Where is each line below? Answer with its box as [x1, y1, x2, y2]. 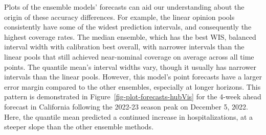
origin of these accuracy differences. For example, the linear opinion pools [4, 11, 235, 22]
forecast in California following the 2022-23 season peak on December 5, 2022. [4, 101, 248, 112]
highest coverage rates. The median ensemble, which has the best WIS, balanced [4, 31, 256, 42]
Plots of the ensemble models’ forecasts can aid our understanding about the [4, 2, 245, 12]
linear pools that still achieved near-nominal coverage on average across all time [4, 51, 254, 62]
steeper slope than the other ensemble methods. [4, 121, 154, 132]
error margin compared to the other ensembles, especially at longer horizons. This [4, 81, 261, 92]
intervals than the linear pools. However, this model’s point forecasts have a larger [4, 71, 262, 82]
